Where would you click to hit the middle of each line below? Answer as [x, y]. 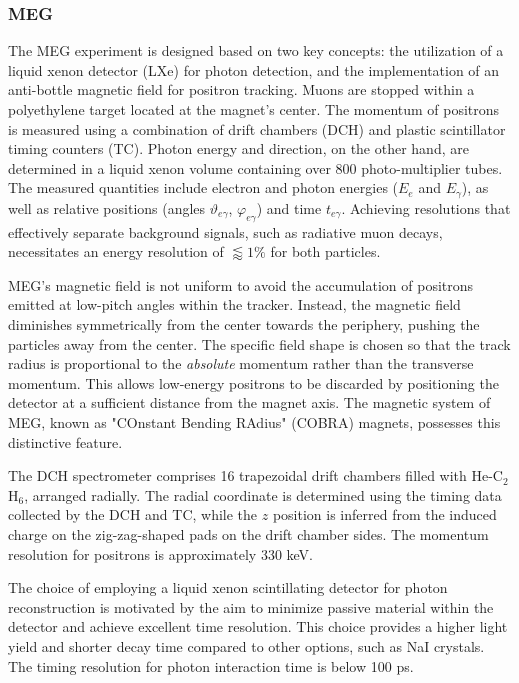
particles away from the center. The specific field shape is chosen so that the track [259, 343]
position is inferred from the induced [384, 514]
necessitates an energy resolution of [116, 251]
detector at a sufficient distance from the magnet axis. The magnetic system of [249, 402]
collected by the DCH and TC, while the [133, 514]
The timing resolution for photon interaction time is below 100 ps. [211, 665]
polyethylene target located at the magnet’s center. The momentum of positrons [254, 109]
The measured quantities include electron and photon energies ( [203, 187]
